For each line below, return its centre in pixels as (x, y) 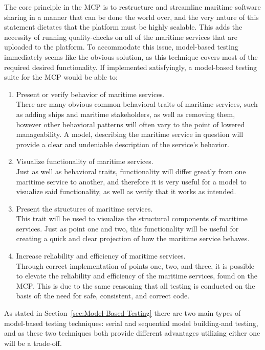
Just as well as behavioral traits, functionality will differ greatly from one (131, 171)
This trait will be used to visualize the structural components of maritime (132, 218)
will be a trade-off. (33, 343)
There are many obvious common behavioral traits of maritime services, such (137, 104)
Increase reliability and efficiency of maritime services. (101, 256)
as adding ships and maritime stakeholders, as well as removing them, (126, 114)
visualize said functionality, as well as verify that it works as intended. (126, 191)
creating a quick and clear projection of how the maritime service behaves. (133, 238)
